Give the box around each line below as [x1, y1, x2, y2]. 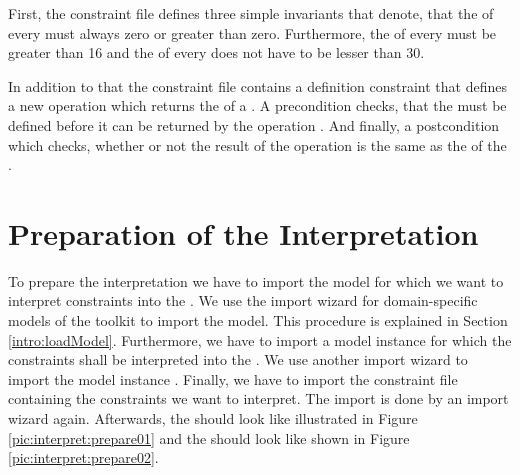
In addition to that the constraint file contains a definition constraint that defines [8, 75, 507, 96]
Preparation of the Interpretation [8, 212, 479, 253]
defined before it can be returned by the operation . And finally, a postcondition [8, 114, 500, 135]
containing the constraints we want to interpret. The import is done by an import [8, 388, 509, 409]
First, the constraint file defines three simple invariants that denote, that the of [8, 3, 494, 23]
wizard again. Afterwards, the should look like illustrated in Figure [8, 408, 418, 429]
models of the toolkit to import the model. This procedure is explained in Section [8, 310, 508, 331]
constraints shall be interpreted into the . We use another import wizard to [8, 349, 468, 370]
